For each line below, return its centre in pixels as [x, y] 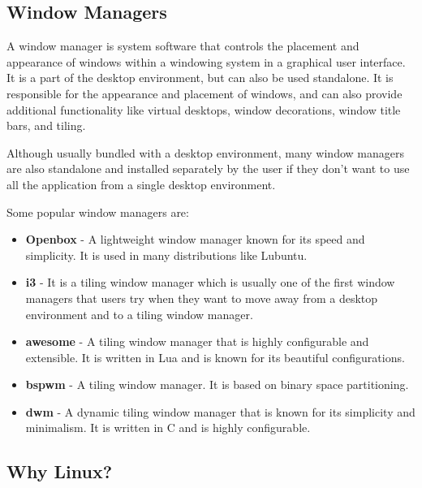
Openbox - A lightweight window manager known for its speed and [195, 239]
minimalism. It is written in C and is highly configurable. [168, 428]
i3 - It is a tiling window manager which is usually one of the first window [210, 282]
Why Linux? [60, 471]
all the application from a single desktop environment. [141, 184]
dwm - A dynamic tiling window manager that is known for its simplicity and [220, 411]
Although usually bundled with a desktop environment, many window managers [205, 152]
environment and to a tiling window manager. [139, 314]
